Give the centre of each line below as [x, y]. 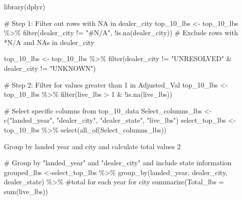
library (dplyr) [25, 6]
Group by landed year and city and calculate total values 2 [92, 146]
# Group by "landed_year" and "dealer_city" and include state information [118, 163]
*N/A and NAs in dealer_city [49, 42]
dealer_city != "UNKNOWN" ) [50, 68]
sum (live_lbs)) [26, 191]
